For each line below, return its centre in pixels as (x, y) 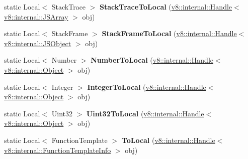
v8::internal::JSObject (38, 43)
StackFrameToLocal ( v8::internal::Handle (169, 33)
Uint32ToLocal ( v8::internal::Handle (145, 113)
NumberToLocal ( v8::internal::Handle (152, 60)
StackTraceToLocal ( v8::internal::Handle (166, 7)
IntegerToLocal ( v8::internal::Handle (147, 87)
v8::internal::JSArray (36, 16)
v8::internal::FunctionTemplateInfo (58, 150)
